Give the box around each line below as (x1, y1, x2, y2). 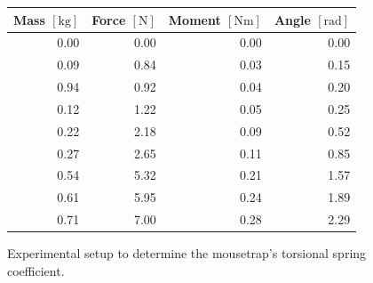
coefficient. (7, 261, 65, 279)
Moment (168, 10, 221, 28)
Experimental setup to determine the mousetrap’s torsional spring (7, 244, 367, 263)
